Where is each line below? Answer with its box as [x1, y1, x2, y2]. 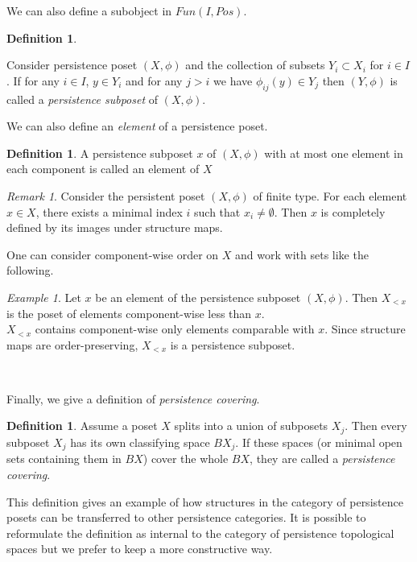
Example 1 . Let [6, 288, 81, 305]
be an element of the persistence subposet [95, 288, 301, 305]
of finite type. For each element [253, 187, 407, 204]
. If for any [6, 72, 60, 89]
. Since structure [324, 320, 406, 337]
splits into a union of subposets [174, 417, 328, 434]
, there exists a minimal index [35, 203, 183, 220]
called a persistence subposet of [6, 90, 159, 107]
